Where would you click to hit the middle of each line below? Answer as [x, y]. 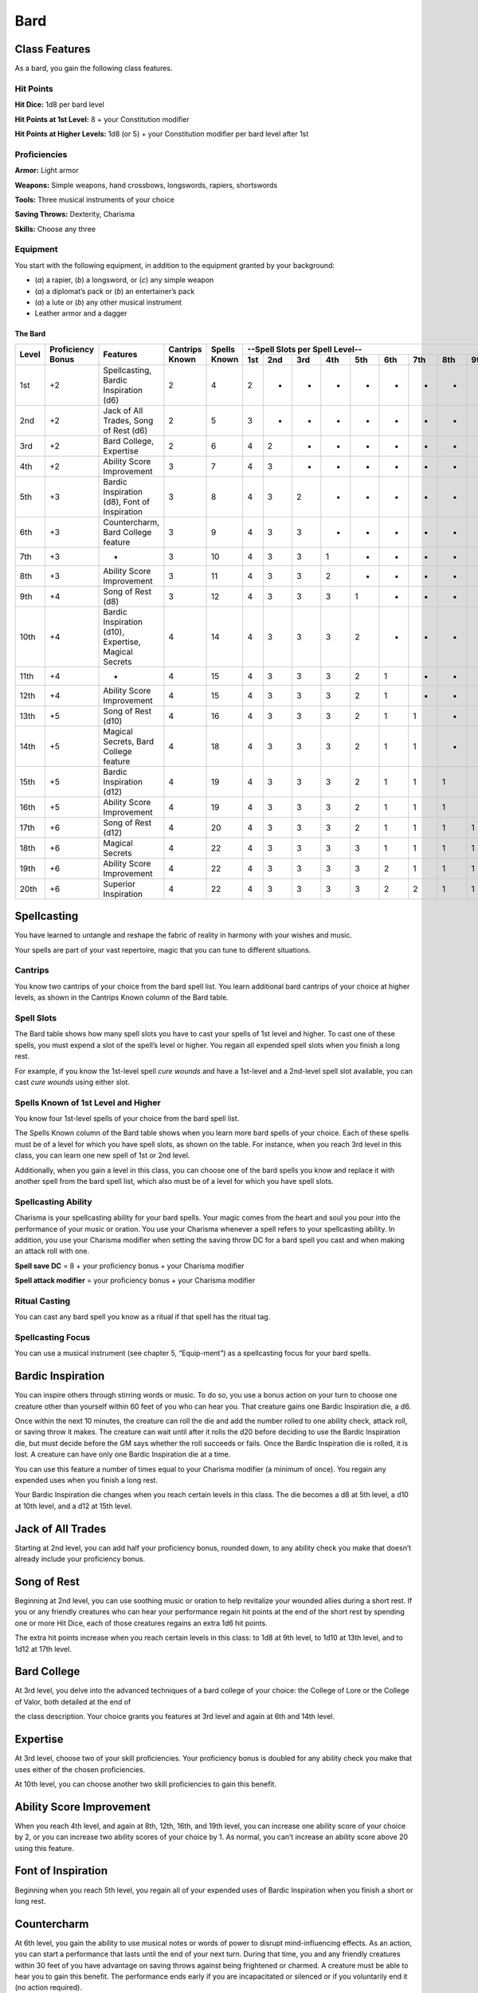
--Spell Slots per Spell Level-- [305, 349]
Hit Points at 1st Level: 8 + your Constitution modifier [102, 119]
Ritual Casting [43, 1301]
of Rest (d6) [125, 430]
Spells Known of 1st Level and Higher [88, 1103]
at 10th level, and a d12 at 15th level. [74, 1506]
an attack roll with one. [52, 1251]
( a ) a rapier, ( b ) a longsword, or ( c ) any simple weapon [124, 280]
